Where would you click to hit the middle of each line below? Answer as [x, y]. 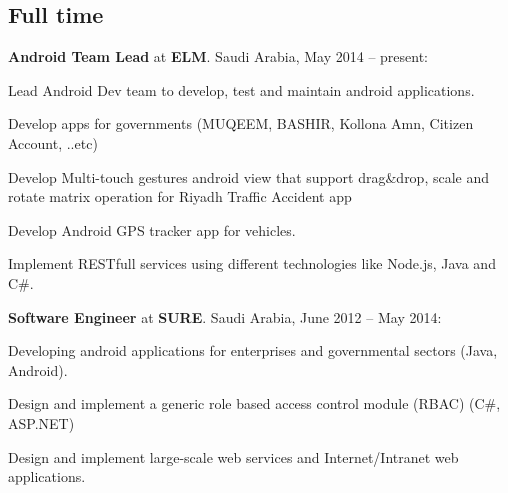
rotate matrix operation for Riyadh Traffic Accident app [180, 196]
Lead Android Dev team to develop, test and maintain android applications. [241, 89]
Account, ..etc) [53, 142]
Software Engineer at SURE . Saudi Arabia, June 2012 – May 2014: [225, 316]
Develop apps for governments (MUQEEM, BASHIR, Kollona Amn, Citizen [241, 123]
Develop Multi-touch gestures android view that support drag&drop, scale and [249, 176]
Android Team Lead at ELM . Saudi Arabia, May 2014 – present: [218, 56]
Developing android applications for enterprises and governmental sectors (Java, [253, 350]
